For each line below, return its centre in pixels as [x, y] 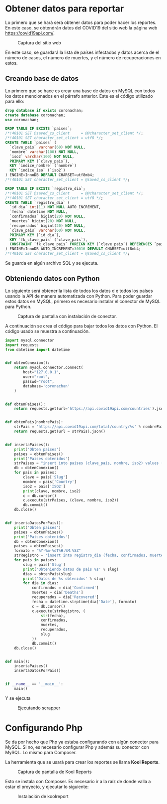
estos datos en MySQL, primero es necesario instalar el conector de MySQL [83, 301]
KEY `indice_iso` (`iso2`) [38, 170]
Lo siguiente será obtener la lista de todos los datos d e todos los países [79, 291]
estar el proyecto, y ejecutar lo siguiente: [47, 787]
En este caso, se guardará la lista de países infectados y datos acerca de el [82, 52]
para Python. [18, 307]
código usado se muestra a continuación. [47, 331]
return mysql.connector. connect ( [49, 368]
